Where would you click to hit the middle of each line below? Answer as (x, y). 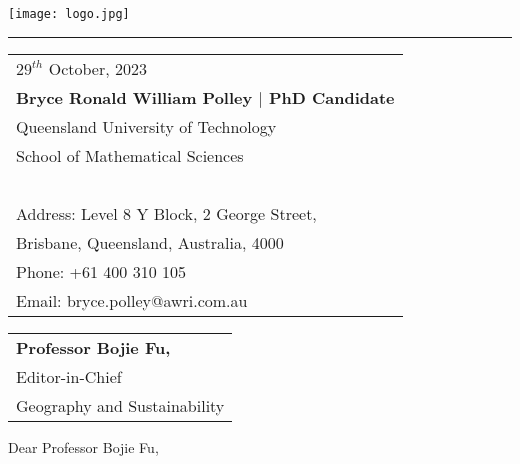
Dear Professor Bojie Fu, (83, 446)
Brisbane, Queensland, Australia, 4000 (150, 242)
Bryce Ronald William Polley (134, 97)
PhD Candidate (331, 97)
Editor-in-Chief (69, 376)
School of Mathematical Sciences (130, 155)
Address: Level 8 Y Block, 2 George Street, (166, 213)
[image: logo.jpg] (69, 14)
